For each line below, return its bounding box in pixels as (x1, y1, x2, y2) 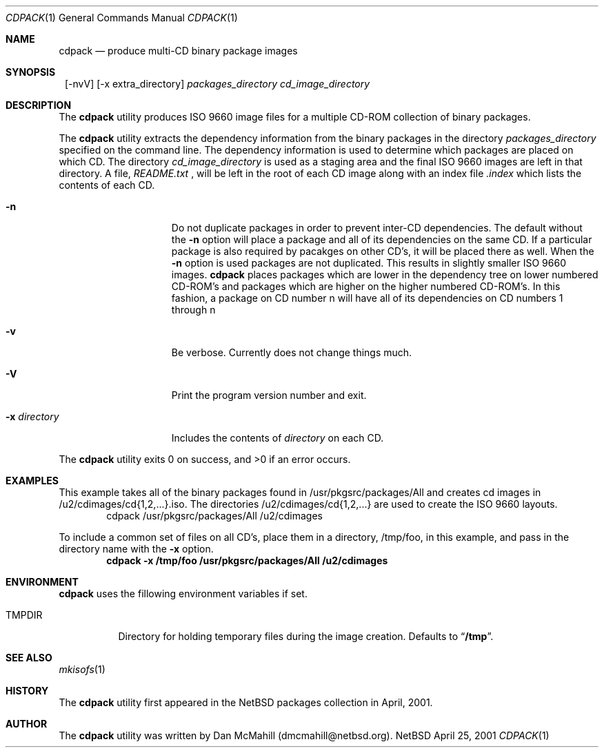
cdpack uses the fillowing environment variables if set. (59, 588, 308, 599)
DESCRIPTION (6, 99, 72, 111)
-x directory (6, 411, 59, 422)
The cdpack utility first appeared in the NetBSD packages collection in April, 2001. (59, 697, 433, 708)
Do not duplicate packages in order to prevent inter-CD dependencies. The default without (171, 222, 583, 234)
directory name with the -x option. (59, 543, 214, 555)
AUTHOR (6, 718, 48, 730)
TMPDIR (6, 609, 43, 621)
